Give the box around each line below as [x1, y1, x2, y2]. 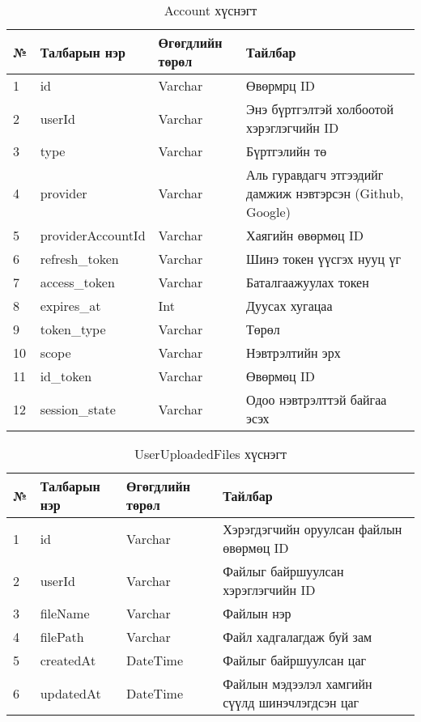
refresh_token [40, 249, 119, 268]
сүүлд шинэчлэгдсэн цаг [223, 693, 359, 711]
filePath [40, 627, 84, 646]
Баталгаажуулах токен [246, 273, 369, 291]
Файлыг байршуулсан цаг [223, 651, 367, 669]
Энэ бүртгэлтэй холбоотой [246, 100, 394, 118]
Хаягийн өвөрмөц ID [246, 226, 364, 244]
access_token [40, 273, 115, 291]
